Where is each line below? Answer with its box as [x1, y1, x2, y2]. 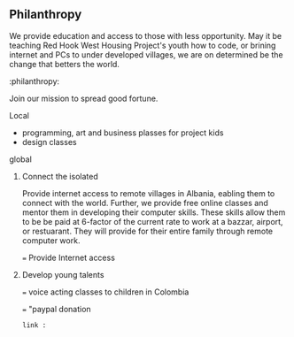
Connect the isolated [21, 171, 99, 181]
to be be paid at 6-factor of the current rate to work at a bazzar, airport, [21, 216, 283, 226]
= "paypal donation [21, 303, 91, 314]
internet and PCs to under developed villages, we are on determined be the [9, 49, 283, 60]
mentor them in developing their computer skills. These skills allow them [21, 207, 286, 218]
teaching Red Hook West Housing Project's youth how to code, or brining [9, 40, 276, 50]
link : [21, 320, 47, 330]
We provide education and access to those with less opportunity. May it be [9, 30, 282, 41]
